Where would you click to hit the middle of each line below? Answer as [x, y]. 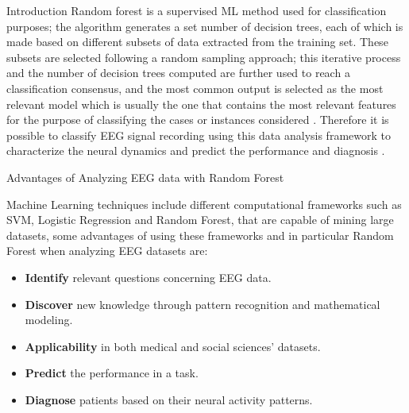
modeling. [49, 320]
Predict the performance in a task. [112, 373]
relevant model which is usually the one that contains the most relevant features [201, 104]
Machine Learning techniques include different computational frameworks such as [204, 204]
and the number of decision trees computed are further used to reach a [178, 73]
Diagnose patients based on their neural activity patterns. [169, 399]
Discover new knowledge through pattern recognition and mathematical [203, 304]
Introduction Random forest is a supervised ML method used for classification [197, 10]
